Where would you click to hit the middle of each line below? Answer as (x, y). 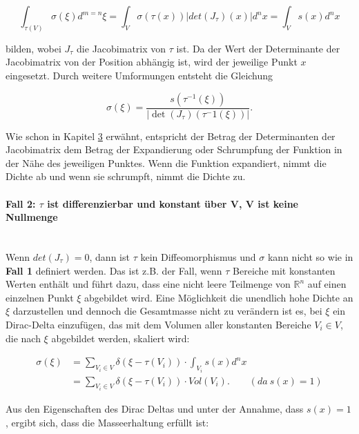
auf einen (327, 284)
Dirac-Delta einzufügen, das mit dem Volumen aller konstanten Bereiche (158, 324)
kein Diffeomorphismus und (198, 257)
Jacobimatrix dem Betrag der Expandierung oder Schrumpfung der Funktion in (174, 149)
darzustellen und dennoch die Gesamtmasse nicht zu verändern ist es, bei (167, 311)
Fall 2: (21, 203)
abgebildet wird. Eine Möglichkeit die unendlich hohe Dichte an (219, 297)
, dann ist (109, 257)
